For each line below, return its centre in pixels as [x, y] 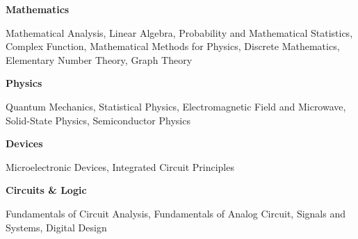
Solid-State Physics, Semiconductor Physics [98, 120]
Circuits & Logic [46, 190]
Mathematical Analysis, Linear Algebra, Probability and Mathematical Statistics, [179, 32]
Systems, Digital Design [56, 227]
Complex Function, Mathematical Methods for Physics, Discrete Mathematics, [173, 46]
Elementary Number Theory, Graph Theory [99, 59]
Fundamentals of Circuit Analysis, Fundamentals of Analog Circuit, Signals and [176, 213]
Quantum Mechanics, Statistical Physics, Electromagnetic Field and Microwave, [176, 106]
